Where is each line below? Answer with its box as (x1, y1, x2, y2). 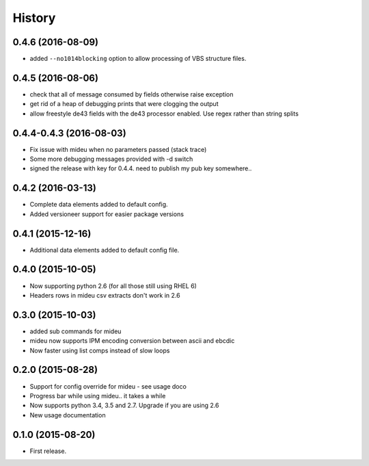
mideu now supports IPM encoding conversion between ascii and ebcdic (29, 337, 235, 345)
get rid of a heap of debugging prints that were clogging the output (29, 100, 219, 108)
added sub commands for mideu (29, 327, 122, 335)
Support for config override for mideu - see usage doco (29, 382, 187, 390)
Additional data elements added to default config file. (29, 246, 180, 254)
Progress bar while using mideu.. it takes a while (29, 391, 166, 400)
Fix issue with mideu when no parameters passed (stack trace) (29, 145, 207, 153)
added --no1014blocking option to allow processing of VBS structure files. (29, 55, 247, 63)
